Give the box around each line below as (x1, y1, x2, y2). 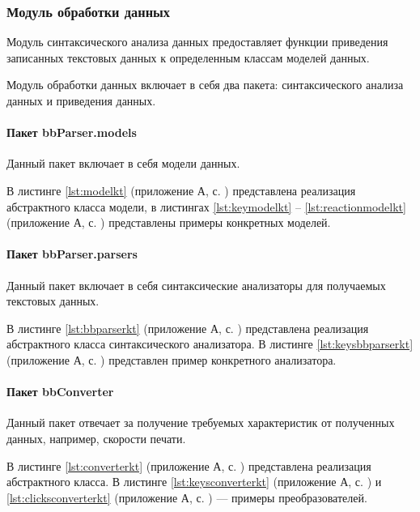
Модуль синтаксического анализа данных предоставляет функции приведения (6, 33, 388, 50)
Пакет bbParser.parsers (6, 245, 138, 262)
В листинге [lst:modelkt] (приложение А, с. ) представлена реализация (6, 181, 356, 198)
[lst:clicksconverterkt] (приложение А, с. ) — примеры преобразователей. (6, 489, 367, 506)
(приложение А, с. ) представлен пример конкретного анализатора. (6, 351, 337, 368)
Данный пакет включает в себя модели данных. (6, 155, 240, 172)
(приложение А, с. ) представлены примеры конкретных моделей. (6, 214, 331, 231)
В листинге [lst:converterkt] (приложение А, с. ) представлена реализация (6, 457, 371, 474)
